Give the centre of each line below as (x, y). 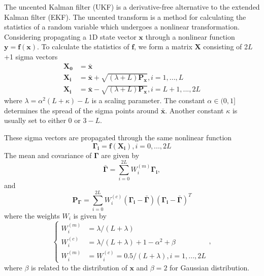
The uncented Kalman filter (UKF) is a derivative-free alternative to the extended (132, 7)
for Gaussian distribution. (210, 267)
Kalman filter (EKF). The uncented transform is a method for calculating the (125, 17)
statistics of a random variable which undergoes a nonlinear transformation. (122, 27)
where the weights (32, 216)
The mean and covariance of (48, 155)
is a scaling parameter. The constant (148, 100)
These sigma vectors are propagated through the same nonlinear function (118, 137)
